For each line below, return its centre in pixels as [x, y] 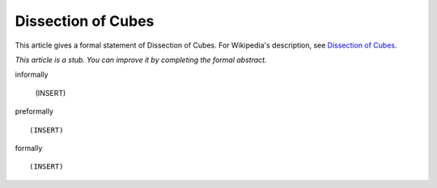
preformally [34, 111]
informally [32, 75]
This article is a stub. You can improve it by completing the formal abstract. [141, 60]
